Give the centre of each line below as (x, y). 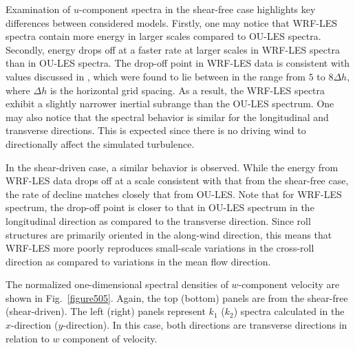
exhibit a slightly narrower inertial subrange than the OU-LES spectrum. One (170, 103)
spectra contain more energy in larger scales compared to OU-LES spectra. (163, 36)
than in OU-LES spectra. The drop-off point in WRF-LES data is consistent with (178, 63)
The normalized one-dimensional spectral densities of (117, 284)
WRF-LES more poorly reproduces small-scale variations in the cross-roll (160, 248)
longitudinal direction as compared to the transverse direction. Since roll (158, 220)
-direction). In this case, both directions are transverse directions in (205, 325)
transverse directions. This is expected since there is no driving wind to (156, 130)
